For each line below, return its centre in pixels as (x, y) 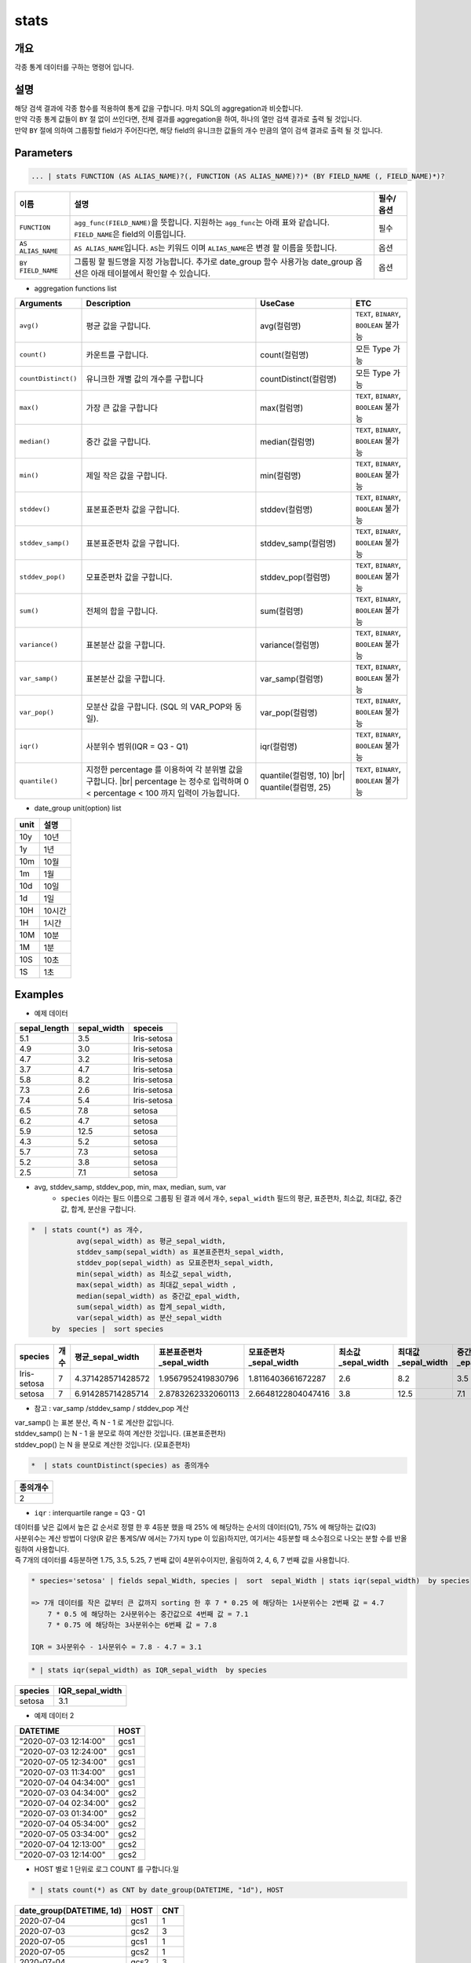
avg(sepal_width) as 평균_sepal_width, (152, 1241)
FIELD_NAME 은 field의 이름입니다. (130, 234)
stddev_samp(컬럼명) (298, 543)
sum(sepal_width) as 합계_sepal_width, (152, 1307)
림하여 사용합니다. (42, 1549)
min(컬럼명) (281, 476)
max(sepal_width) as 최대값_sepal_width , (157, 1285)
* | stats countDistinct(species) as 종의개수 (120, 1465)
